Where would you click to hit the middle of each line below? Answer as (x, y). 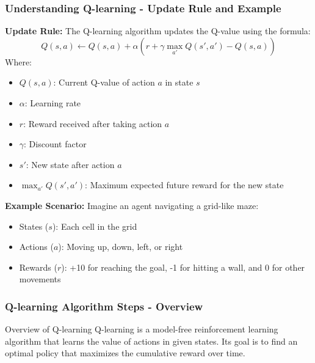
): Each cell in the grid (95, 226)
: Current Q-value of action (104, 82)
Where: (18, 61)
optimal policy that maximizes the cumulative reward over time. (125, 353)
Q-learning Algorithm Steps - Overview (104, 306)
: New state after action (70, 164)
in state (179, 82)
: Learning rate (53, 103)
